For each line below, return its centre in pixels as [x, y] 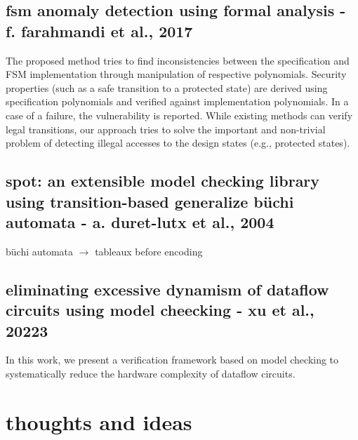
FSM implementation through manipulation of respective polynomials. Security [176, 74]
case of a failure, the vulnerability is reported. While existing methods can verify [179, 115]
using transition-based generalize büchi [150, 201]
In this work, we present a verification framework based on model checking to [172, 360]
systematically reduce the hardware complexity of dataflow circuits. [151, 373]
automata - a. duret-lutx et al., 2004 [140, 221]
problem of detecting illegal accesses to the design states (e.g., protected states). [178, 143]
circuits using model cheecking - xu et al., [160, 310]
